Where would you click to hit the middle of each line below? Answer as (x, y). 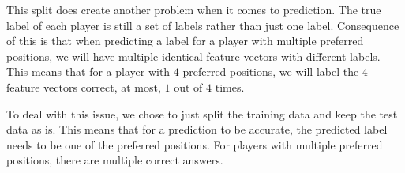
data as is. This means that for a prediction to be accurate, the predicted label (197, 129)
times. (230, 86)
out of (188, 86)
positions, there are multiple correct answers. (115, 160)
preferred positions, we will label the (271, 71)
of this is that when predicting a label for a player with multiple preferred (185, 41)
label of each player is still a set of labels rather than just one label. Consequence (203, 25)
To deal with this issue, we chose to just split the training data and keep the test (202, 113)
